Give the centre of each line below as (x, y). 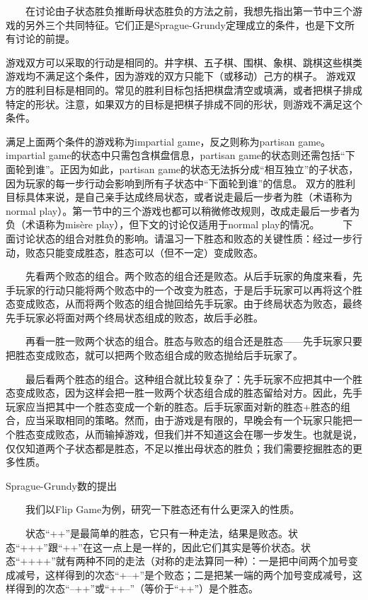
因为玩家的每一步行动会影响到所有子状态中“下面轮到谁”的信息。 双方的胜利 (180, 183)
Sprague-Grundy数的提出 (61, 485)
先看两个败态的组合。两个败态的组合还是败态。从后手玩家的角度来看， (189, 276)
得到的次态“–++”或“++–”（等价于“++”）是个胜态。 (137, 588)
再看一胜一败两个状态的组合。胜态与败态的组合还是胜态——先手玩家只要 (194, 341)
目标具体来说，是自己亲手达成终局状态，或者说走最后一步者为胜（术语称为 (179, 197)
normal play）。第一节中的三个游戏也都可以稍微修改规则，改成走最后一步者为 (183, 210)
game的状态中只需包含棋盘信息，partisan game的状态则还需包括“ (197, 155)
